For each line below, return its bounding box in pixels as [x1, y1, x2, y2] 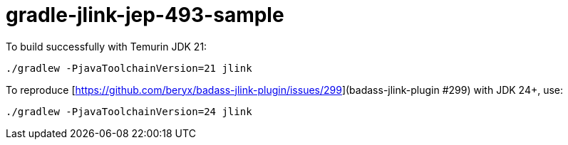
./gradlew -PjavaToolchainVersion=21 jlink [6, 62, 252, 74]
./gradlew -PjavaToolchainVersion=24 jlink [6, 105, 252, 117]
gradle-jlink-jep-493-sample [6, 3, 284, 27]
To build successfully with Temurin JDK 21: [6, 40, 207, 53]
